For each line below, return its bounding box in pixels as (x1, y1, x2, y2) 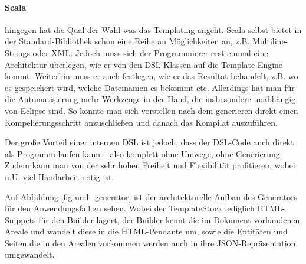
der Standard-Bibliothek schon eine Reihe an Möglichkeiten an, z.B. (5, 35, 250, 47)
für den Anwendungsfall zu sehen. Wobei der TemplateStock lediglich (5, 202, 255, 214)
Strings (5, 46, 30, 58)
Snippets (5, 213, 36, 226)
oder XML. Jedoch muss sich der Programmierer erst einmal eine (32, 46, 268, 58)
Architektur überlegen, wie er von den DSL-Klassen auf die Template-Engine (5, 58, 283, 70)
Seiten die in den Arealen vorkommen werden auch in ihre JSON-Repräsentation (5, 236, 296, 249)
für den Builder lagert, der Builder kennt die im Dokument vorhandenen (38, 213, 300, 226)
